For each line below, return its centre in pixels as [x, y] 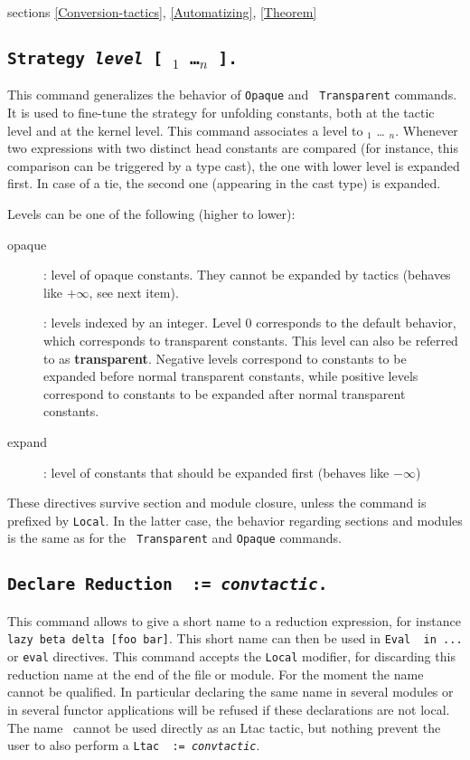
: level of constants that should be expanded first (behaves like [216, 472]
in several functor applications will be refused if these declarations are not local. [229, 709]
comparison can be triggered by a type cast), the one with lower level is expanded [234, 165]
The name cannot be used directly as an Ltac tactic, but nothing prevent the [224, 727]
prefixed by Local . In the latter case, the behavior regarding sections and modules [235, 520]
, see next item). [134, 292]
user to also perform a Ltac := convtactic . [134, 745]
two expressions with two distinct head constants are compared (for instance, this [233, 148]
